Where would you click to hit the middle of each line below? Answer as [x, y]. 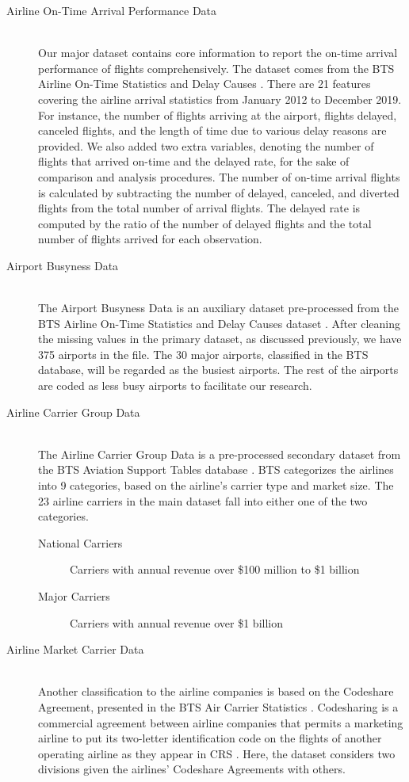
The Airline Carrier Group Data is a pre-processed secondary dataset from [220, 454]
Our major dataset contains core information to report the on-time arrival [218, 53]
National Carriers [80, 542]
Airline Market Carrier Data [75, 649]
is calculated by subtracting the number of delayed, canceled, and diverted [219, 192]
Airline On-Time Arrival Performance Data [112, 10]
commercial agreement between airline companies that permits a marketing [221, 722]
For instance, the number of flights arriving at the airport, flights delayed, [218, 114]
